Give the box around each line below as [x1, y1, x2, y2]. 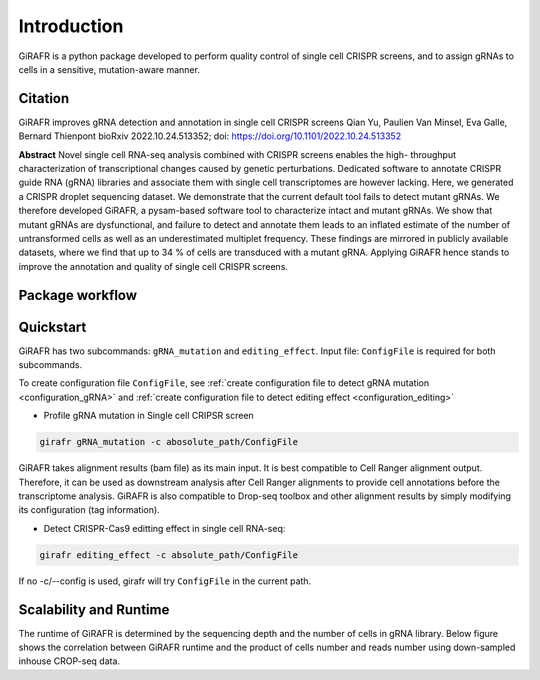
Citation [18, 90, 70, 107]
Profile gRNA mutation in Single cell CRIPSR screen [43, 410, 254, 422]
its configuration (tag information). [18, 504, 160, 516]
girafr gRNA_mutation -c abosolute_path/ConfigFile [39, 436, 299, 448]
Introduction [18, 15, 124, 37]
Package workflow [18, 286, 138, 304]
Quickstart [18, 318, 87, 335]
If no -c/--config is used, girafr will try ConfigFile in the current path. [18, 575, 312, 587]
